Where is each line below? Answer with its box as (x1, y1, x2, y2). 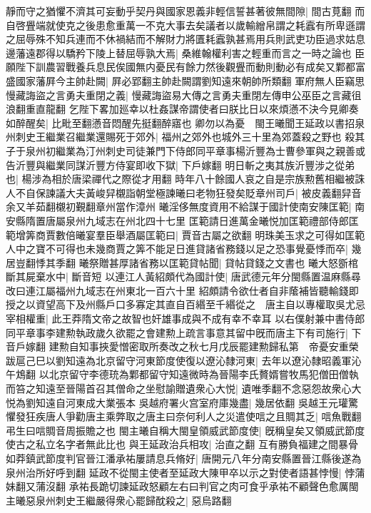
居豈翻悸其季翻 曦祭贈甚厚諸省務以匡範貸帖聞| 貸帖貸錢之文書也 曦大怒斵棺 (6, 255, 358, 270)
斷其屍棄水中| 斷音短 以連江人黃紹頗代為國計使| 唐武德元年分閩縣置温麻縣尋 (6, 269, 361, 284)
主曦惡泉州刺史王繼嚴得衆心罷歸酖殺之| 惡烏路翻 (6, 492, 232, 507)
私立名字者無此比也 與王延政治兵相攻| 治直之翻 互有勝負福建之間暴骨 (35, 437, 358, 452)
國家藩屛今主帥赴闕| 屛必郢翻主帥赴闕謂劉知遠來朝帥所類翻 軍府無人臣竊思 (15, 73, 365, 88)
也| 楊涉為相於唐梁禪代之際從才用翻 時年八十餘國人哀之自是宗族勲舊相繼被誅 (6, 171, 365, 186)
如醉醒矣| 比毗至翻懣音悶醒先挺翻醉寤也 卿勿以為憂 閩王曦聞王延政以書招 (6, 115, 355, 130)
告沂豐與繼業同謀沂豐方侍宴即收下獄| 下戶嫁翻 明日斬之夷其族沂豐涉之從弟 (6, 157, 355, 172)
